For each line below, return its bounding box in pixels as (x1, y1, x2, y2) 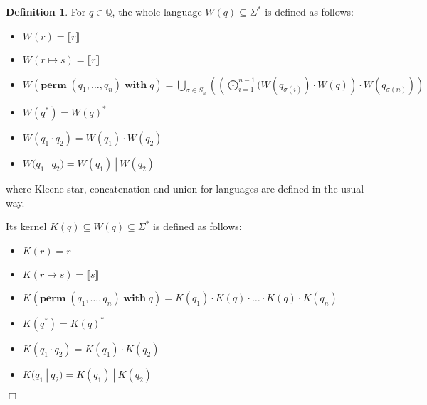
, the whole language (112, 4, 202, 18)
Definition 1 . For (6, 4, 86, 18)
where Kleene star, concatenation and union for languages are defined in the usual (6, 181, 364, 196)
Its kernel (6, 219, 47, 234)
